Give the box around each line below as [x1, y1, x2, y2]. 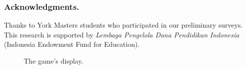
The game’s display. [24, 56, 83, 66]
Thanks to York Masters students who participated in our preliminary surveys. [4, 20, 243, 30]
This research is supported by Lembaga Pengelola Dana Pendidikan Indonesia [4, 29, 240, 39]
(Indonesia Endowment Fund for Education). [4, 39, 140, 49]
